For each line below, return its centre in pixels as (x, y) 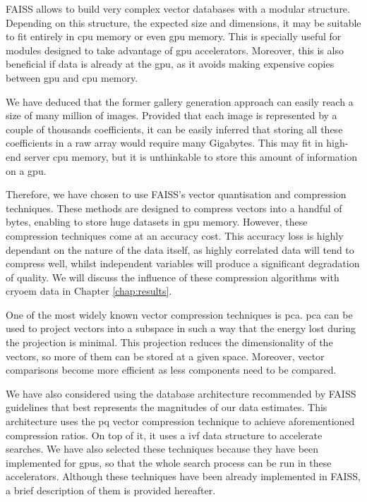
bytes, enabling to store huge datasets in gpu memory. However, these (157, 222)
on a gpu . (26, 170)
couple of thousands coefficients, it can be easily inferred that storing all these (174, 129)
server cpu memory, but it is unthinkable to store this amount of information (191, 156)
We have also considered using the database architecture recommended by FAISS (181, 393)
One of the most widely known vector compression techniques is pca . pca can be (179, 314)
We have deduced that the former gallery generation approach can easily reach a (180, 101)
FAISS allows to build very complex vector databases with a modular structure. (178, 8)
